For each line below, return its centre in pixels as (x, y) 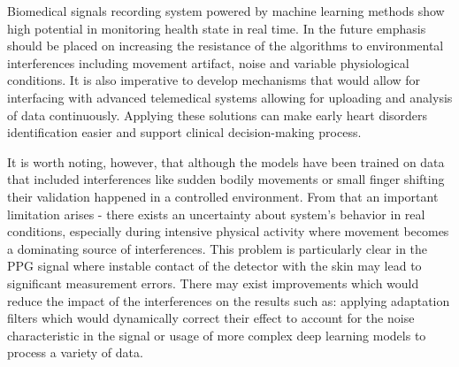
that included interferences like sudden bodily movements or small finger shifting (226, 179)
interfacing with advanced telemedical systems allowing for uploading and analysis (230, 97)
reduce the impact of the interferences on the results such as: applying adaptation (229, 300)
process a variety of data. (75, 352)
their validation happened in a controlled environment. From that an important (223, 196)
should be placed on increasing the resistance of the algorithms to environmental (226, 46)
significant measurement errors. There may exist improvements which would (213, 283)
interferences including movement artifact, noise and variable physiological (208, 62)
